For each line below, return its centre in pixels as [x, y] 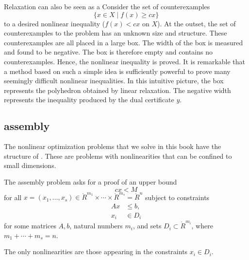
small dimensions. [30, 165]
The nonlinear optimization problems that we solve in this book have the [113, 146]
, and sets [147, 226]
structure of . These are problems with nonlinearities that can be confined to [118, 156]
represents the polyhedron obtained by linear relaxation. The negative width [117, 90]
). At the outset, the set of [197, 23]
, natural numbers [96, 226]
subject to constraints [177, 197]
